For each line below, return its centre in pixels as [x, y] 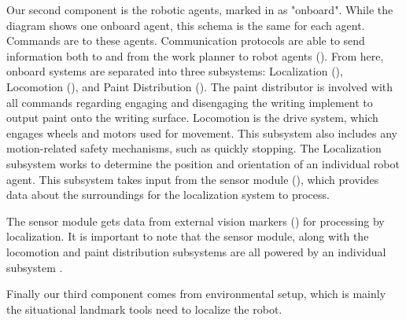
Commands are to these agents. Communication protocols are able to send [186, 40]
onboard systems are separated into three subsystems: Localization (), [175, 71]
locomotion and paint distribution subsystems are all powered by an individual [196, 251]
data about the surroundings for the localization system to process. [168, 195]
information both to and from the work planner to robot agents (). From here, [195, 55]
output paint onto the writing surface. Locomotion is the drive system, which [192, 118]
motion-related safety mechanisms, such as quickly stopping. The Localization [194, 148]
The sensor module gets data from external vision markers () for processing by [196, 221]
